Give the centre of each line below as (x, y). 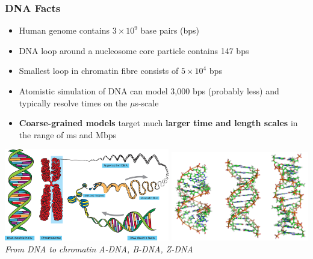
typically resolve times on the (73, 102)
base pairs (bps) (170, 30)
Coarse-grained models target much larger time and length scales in (158, 123)
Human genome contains (64, 30)
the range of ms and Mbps (67, 134)
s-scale (147, 102)
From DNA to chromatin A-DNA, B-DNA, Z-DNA (99, 248)
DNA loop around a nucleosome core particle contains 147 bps (134, 50)
